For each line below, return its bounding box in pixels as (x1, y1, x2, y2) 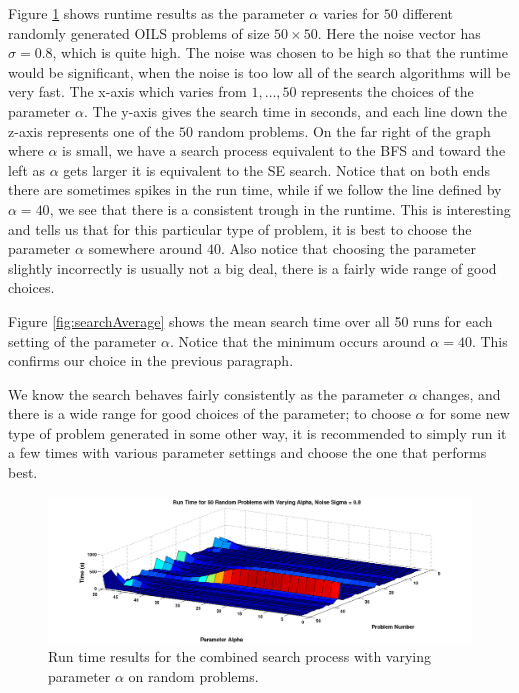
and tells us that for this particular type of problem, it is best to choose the (8, 218, 472, 239)
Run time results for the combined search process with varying (48, 646, 432, 667)
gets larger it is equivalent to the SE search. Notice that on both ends (63, 159, 491, 180)
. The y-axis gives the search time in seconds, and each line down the (83, 100, 508, 121)
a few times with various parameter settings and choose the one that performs (8, 442, 487, 463)
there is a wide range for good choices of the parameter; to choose (8, 403, 411, 424)
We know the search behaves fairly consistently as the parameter (8, 383, 405, 404)
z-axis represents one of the (8, 120, 175, 141)
